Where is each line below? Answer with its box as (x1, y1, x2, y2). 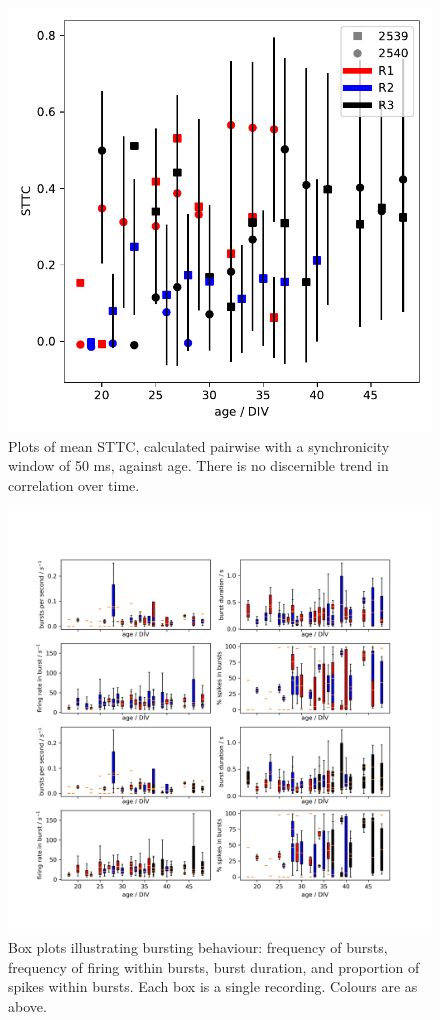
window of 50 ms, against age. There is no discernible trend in (8, 455, 389, 476)
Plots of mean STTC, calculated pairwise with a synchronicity (8, 435, 390, 456)
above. (8, 995, 47, 1016)
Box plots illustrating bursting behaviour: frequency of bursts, (8, 936, 388, 957)
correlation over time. (8, 474, 140, 495)
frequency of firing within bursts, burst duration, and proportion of (8, 956, 420, 977)
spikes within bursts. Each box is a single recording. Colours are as (8, 976, 418, 997)
